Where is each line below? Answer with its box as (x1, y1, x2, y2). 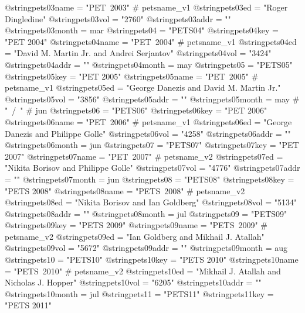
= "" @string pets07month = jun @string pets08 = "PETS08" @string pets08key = (5, 173, 294, 185)
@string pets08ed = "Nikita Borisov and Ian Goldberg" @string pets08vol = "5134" (5, 196, 297, 208)
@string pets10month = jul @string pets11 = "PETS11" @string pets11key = (5, 287, 274, 300)
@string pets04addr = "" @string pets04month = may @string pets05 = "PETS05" (5, 58, 293, 70)
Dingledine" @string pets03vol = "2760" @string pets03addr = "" (5, 12, 231, 25)
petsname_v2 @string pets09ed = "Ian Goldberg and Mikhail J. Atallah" (5, 230, 265, 242)
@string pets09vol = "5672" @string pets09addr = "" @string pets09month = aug (5, 242, 288, 254)
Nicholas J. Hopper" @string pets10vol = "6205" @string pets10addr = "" (5, 276, 262, 288)
